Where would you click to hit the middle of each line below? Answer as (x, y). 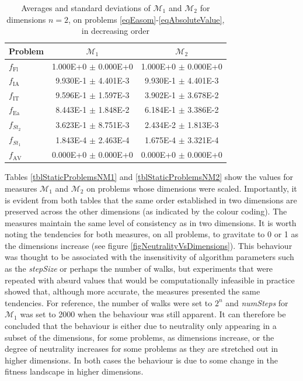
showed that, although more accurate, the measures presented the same (133, 291)
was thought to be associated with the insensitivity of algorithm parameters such (149, 257)
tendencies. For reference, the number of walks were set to (109, 302)
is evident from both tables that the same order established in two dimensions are (151, 200)
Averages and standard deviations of (86, 8)
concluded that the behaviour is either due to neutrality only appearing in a (141, 326)
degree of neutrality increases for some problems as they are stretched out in (142, 349)
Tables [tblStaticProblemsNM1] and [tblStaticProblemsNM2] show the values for (149, 177)
